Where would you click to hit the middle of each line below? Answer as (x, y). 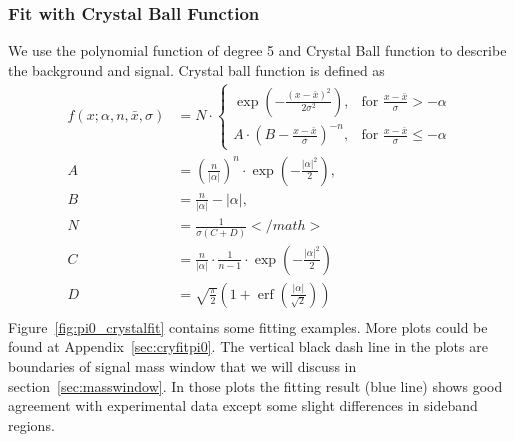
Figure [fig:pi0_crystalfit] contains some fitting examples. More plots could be (248, 326)
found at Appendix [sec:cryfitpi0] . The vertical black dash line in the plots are (248, 346)
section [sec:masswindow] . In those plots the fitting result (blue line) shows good (255, 385)
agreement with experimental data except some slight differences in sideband (243, 405)
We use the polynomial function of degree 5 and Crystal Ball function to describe (257, 50)
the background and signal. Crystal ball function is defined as (196, 69)
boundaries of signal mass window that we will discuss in (182, 366)
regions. (31, 424)
